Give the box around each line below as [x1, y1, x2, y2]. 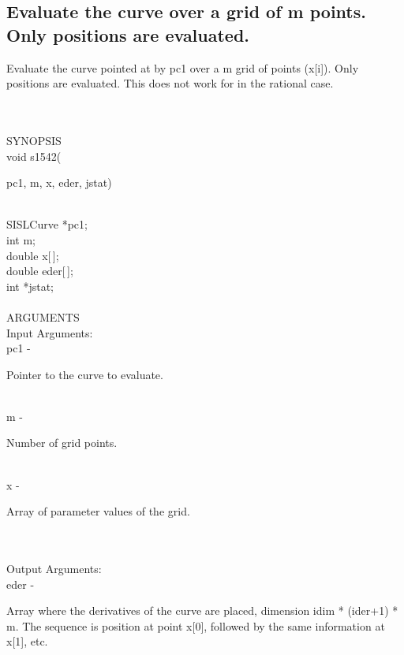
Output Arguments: [6, 560, 102, 577]
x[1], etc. [6, 633, 48, 649]
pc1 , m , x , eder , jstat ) [6, 174, 112, 191]
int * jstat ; [6, 277, 54, 294]
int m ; [6, 231, 36, 247]
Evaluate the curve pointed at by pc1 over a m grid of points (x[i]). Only [6, 59, 359, 76]
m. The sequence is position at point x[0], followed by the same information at [6, 617, 385, 634]
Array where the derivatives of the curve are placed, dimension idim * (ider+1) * [6, 602, 398, 619]
